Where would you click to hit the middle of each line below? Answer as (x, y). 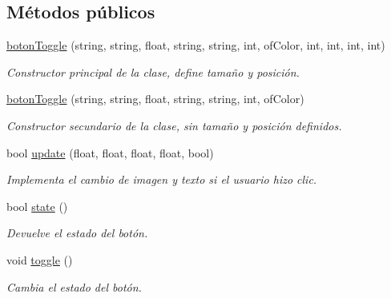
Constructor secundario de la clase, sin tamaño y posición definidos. (174, 125)
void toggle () (40, 259)
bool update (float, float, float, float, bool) (110, 152)
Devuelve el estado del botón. (77, 233)
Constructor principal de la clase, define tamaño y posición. (153, 72)
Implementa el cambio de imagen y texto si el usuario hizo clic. (162, 179)
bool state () (37, 206)
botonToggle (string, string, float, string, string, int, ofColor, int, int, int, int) (196, 45)
